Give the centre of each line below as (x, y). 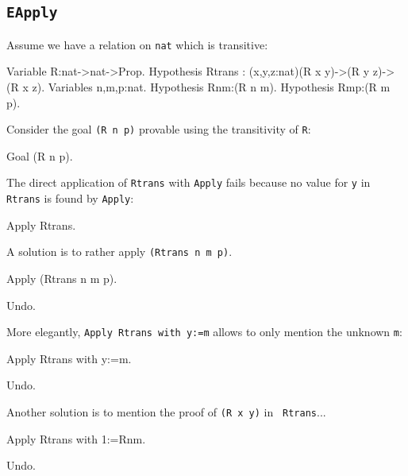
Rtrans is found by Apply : (70, 198)
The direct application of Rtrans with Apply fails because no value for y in (189, 182)
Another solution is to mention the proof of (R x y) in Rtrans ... (166, 412)
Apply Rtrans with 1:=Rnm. (76, 438)
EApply (32, 13)
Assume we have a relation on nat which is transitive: (137, 44)
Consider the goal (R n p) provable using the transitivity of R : (159, 129)
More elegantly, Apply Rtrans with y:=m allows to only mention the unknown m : (204, 332)
